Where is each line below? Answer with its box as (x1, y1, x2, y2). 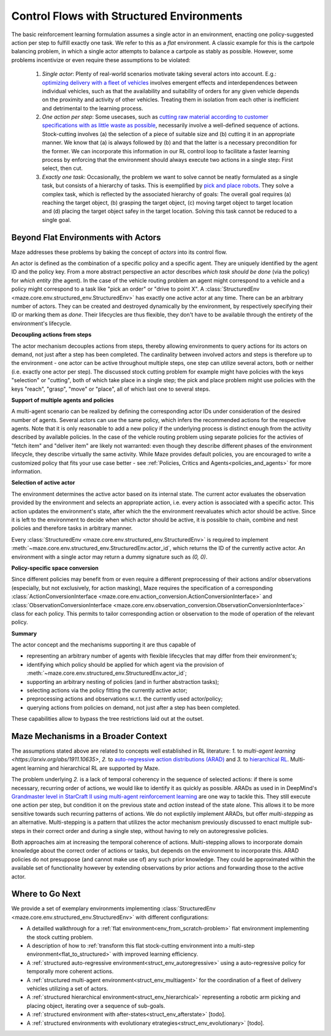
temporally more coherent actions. (26, 968, 114, 975)
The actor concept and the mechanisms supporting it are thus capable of (11, 641, 196, 648)
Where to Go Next (11, 889, 81, 899)
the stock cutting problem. (26, 933, 93, 941)
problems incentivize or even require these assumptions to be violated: (11, 56, 191, 64)
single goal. (42, 216, 72, 223)
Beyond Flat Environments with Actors (11, 232, 161, 242)
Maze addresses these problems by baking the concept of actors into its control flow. (11, 248, 227, 256)
